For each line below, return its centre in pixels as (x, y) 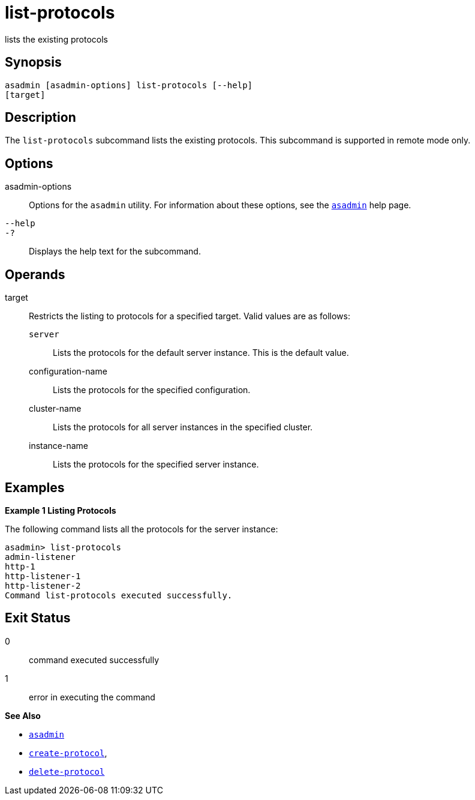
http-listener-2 (43, 585)
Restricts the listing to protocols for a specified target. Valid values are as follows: (190, 316)
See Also (23, 715)
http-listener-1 (43, 576)
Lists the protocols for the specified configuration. (152, 390)
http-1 (20, 566)
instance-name (58, 446)
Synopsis (33, 62)
